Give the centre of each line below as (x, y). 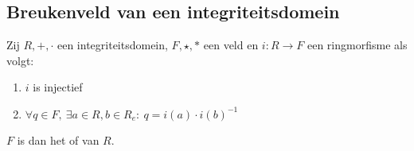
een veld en (231, 45)
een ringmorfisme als (357, 45)
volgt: (20, 60)
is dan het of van (58, 139)
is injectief (58, 87)
